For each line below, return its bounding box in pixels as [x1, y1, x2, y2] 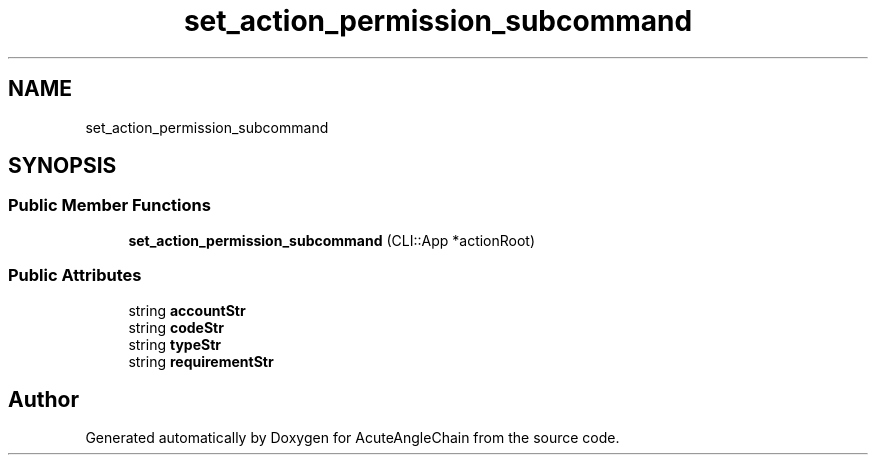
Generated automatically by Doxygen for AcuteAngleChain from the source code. [85, 429, 620, 447]
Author [8, 386, 79, 412]
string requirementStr [128, 352, 274, 370]
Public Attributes [8, 265, 142, 286]
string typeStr [128, 335, 221, 353]
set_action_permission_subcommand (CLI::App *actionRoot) [128, 231, 536, 249]
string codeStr [128, 318, 224, 336]
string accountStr [128, 301, 246, 319]
